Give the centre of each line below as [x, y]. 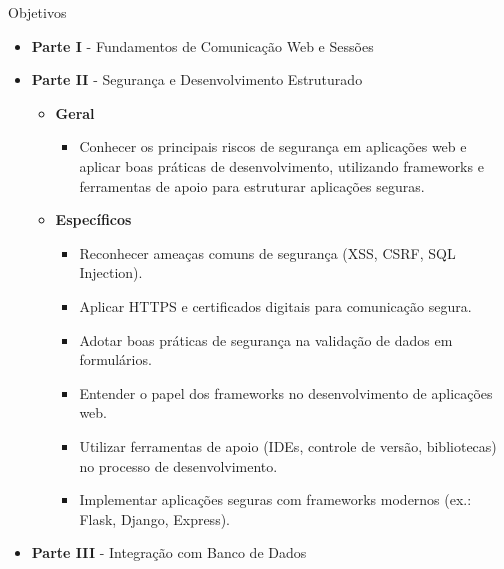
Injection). [111, 272]
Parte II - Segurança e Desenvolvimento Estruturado [197, 79]
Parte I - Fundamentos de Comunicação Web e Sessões [202, 45]
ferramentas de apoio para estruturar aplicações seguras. [252, 185]
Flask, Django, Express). [154, 518]
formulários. [115, 359]
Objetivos [37, 12]
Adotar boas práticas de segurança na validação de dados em [266, 339]
